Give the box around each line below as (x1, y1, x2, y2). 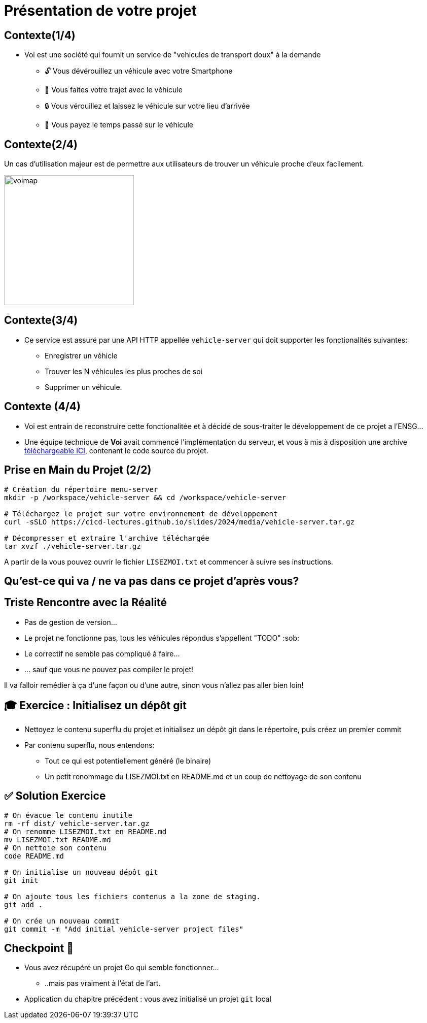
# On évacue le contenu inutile (4, 811, 132, 819)
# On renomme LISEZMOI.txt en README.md (4, 827, 167, 836)
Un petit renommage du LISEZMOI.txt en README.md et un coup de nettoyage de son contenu (45, 772, 362, 781)
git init (4, 876, 39, 884)
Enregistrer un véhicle (45, 351, 118, 360)
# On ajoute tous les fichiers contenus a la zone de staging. (4, 892, 261, 901)
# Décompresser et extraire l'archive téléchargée (4, 534, 209, 542)
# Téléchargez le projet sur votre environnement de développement (4, 509, 278, 518)
